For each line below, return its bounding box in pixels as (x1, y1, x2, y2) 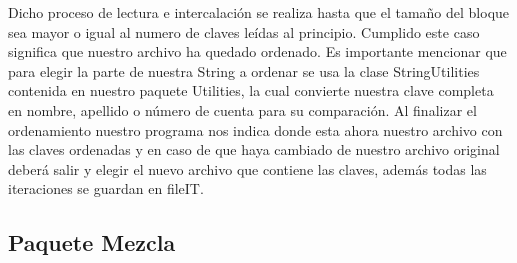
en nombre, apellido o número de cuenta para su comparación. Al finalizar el (8, 99, 477, 120)
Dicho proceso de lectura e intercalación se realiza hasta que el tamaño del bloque (8, 2, 510, 22)
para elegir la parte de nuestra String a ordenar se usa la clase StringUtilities (8, 60, 480, 81)
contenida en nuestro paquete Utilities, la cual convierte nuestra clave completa (8, 80, 494, 101)
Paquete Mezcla (8, 227, 176, 258)
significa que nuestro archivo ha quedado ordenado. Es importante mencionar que (8, 41, 507, 62)
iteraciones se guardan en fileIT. (8, 178, 204, 199)
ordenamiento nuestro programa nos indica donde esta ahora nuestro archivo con (8, 119, 503, 140)
